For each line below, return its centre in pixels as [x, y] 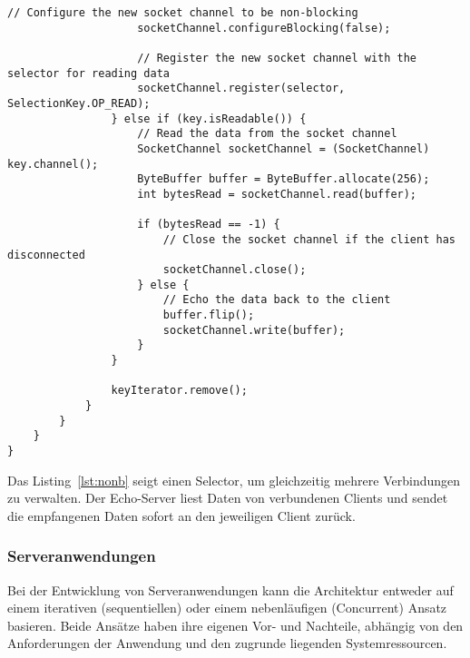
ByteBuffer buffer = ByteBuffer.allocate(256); [284, 179]
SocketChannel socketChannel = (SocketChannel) [284, 148]
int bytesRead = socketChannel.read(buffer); [277, 194]
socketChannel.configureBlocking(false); [264, 28]
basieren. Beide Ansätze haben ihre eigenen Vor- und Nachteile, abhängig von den [235, 625]
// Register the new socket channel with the [277, 58]
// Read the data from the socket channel [267, 134]
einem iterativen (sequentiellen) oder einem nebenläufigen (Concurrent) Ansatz [227, 608]
